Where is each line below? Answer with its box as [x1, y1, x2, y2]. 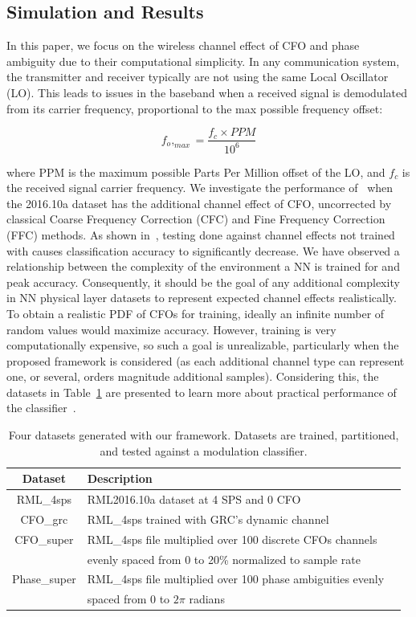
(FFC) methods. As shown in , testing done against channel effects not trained [6, 226, 395, 243]
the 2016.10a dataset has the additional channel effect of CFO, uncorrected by [6, 194, 392, 211]
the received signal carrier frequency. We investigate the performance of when [6, 179, 394, 196]
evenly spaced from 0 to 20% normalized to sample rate [87, 550, 361, 567]
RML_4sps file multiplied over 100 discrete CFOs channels [87, 530, 377, 547]
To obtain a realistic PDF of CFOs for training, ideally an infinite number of [6, 304, 385, 321]
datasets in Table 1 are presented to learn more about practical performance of [6, 383, 397, 400]
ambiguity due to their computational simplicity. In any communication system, [6, 52, 400, 69]
